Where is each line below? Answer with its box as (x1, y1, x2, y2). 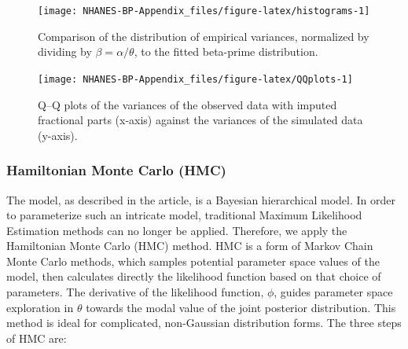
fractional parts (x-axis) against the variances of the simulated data (38, 112, 363, 128)
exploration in (6, 299, 74, 315)
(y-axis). (38, 127, 78, 143)
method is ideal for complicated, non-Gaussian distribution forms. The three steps (6, 314, 402, 331)
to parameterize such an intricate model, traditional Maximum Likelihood (6, 207, 362, 223)
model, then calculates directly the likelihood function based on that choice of (6, 268, 381, 285)
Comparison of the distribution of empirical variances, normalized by (38, 28, 369, 44)
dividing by (38, 43, 92, 60)
